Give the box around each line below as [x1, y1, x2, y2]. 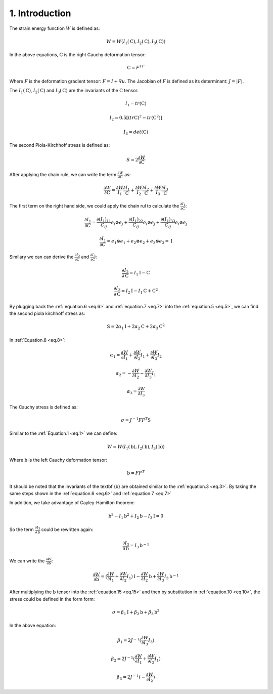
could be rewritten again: [41, 526, 94, 533]
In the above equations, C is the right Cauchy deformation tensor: [9, 52, 146, 58]
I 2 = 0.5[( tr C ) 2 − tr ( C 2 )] [109, 114, 163, 121]
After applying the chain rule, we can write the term [9, 172, 117, 178]
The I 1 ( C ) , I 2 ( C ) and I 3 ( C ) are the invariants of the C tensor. [9, 88, 139, 95]
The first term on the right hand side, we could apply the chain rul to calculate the [9, 202, 179, 209]
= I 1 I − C [129, 270, 150, 277]
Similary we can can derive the [9, 254, 74, 260]
